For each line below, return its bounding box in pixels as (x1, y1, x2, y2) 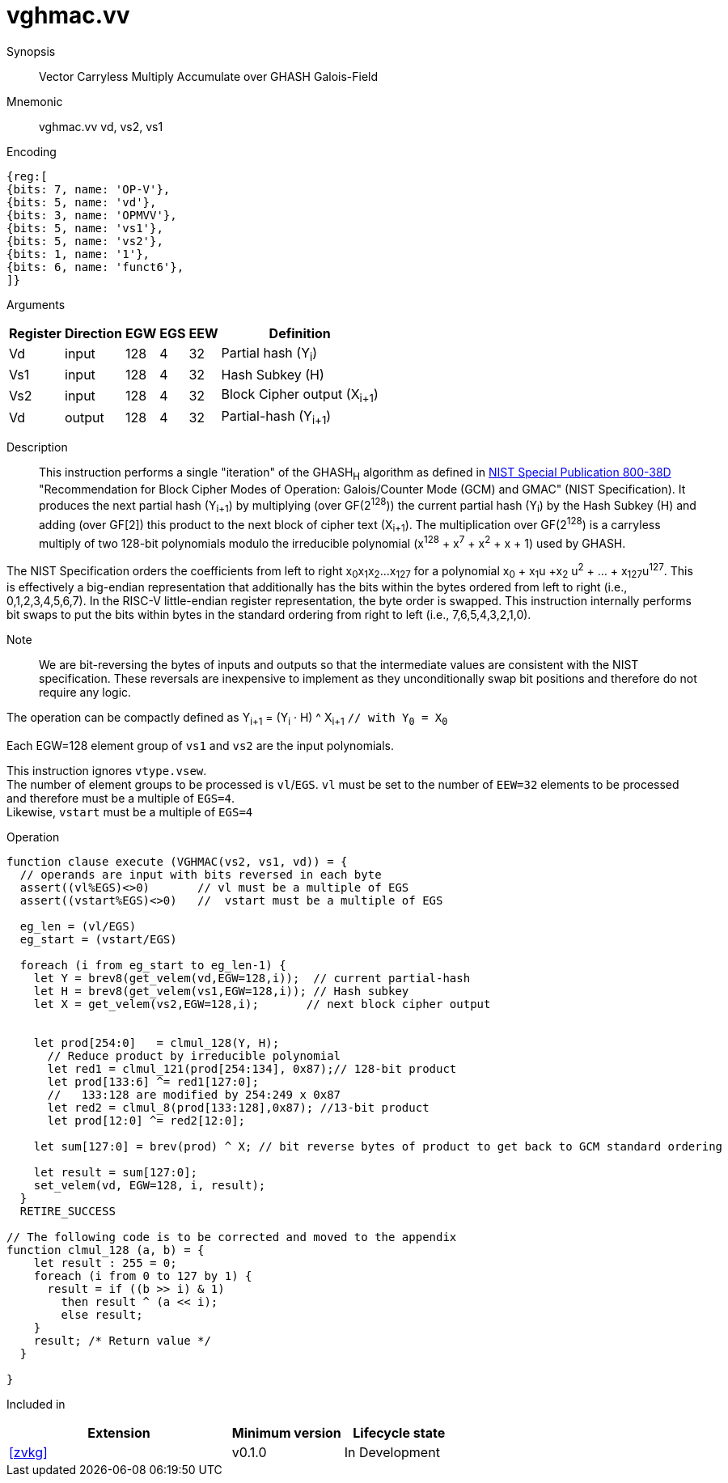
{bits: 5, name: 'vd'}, (6, 195, 157, 209)
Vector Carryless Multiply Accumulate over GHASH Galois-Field (39, 69, 379, 83)
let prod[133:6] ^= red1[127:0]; (47, 1074, 259, 1088)
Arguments (6, 297, 66, 311)
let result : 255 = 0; (33, 1256, 177, 1269)
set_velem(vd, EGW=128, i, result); (33, 1178, 266, 1192)
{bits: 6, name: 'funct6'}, (6, 260, 184, 273)
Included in (6, 1396, 66, 1411)
